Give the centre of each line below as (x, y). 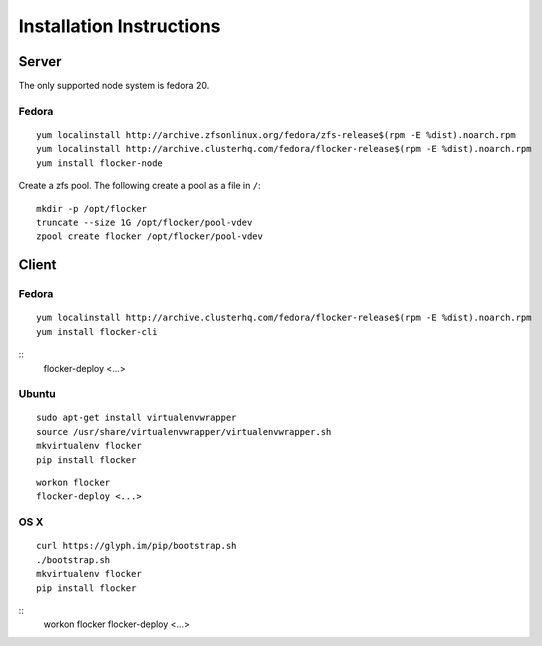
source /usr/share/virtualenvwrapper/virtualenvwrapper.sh (184, 431)
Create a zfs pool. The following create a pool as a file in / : (139, 186)
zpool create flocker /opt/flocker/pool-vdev (150, 236)
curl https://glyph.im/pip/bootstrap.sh (136, 546)
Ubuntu (37, 394)
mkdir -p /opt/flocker (92, 208)
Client (37, 265)
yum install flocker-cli (97, 331)
